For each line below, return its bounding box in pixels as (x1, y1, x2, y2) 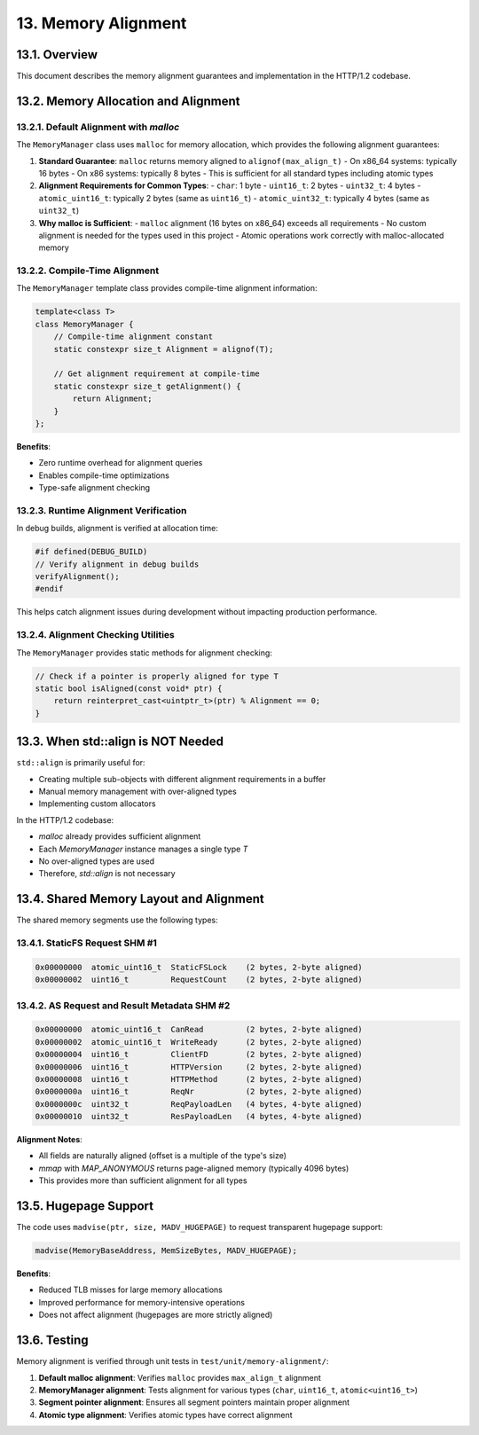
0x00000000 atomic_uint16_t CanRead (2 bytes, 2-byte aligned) (35, 1024, 363, 1035)
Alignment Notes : (16, 1134, 83, 1145)
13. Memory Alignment (16, 13, 187, 33)
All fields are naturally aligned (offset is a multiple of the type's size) (38, 1150, 287, 1161)
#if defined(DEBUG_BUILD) (35, 546, 148, 557)
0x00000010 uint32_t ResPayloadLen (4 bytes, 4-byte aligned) (35, 1111, 363, 1122)
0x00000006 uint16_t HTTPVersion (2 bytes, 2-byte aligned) (35, 1062, 363, 1072)
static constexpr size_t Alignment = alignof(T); (53, 344, 274, 354)
